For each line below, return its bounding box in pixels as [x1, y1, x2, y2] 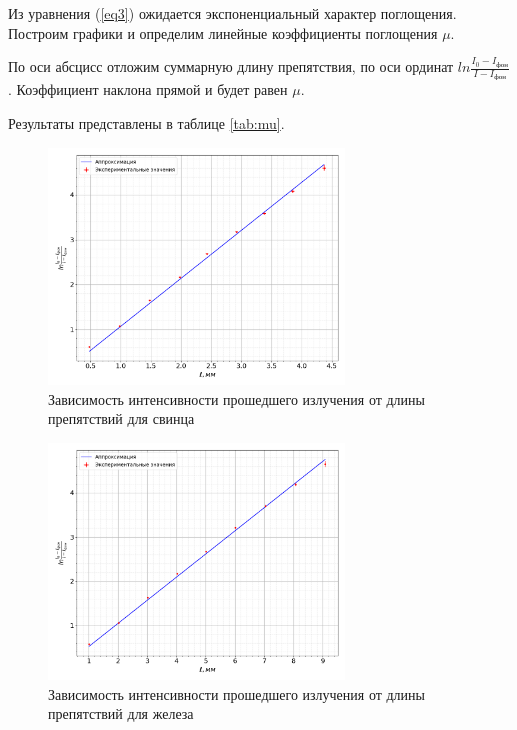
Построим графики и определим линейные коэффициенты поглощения [8, 22, 438, 43]
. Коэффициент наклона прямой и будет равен [8, 79, 288, 100]
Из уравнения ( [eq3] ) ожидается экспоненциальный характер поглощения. [8, 3, 457, 23]
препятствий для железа [48, 703, 194, 724]
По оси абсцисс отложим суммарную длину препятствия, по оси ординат [8, 56, 454, 77]
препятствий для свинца [48, 408, 195, 429]
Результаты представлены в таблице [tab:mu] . [8, 113, 285, 134]
